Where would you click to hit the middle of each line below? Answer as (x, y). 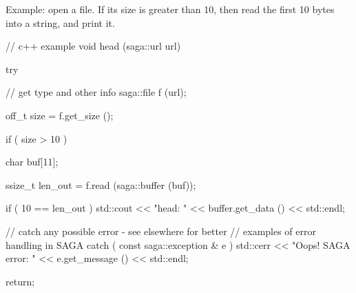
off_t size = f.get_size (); (60, 115)
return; (20, 281)
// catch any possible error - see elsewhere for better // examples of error (161, 231)
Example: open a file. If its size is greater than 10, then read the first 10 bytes (170, 9)
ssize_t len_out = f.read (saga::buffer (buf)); (101, 184)
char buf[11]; (32, 162)
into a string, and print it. (60, 22)
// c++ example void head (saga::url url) (93, 46)
